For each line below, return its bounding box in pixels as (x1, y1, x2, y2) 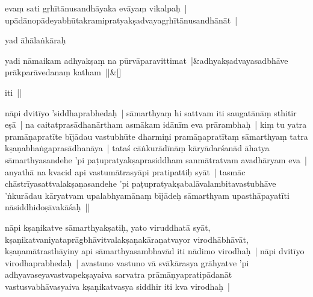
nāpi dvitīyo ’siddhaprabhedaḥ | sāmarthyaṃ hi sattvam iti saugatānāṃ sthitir (5, 106, 297, 119)
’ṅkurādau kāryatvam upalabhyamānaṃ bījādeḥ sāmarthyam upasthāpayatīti (5, 189, 290, 201)
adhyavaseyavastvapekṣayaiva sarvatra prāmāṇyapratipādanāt (5, 268, 232, 281)
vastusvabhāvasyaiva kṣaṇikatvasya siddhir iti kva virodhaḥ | (5, 280, 230, 292)
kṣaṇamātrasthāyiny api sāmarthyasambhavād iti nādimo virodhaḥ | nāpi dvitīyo (5, 245, 305, 257)
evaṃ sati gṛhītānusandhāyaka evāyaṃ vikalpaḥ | (5, 2, 187, 14)
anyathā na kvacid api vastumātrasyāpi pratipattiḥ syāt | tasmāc (5, 165, 246, 178)
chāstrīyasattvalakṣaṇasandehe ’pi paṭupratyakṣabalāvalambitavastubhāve (5, 177, 276, 190)
